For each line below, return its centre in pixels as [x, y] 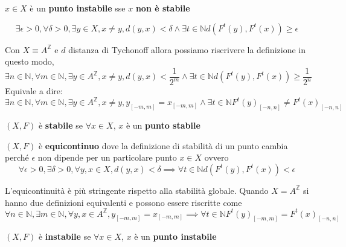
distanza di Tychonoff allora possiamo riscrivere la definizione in [187, 49]
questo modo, [30, 61]
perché [17, 157]
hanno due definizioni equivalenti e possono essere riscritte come [123, 202]
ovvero [216, 157]
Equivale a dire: [34, 91]
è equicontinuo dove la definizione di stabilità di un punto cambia [163, 145]
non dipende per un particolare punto [107, 157]
